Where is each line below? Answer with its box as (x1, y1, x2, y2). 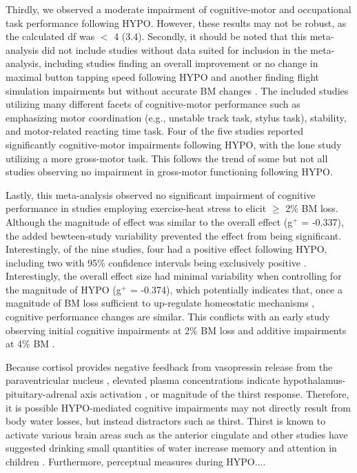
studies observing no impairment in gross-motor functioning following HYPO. (6, 164, 333, 179)
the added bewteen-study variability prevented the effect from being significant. (6, 228, 342, 242)
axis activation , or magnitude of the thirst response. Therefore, (80, 387, 349, 401)
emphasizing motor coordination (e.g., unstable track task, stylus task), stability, (6, 110, 347, 124)
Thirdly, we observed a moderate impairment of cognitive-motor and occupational (6, 2, 351, 16)
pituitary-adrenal (6, 387, 77, 401)
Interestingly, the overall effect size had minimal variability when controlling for (6, 269, 342, 283)
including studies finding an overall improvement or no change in (44, 56, 318, 70)
